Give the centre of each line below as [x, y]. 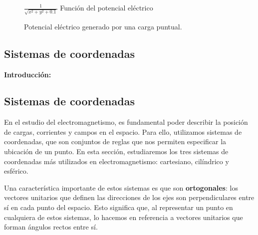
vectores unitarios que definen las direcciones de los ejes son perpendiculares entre [129, 197]
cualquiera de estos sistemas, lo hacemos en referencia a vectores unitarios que [124, 217]
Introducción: [28, 74]
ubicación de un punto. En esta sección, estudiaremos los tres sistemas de [116, 151]
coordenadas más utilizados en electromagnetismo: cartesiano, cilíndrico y [117, 161]
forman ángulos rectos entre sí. [51, 227]
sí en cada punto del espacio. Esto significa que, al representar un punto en [119, 207]
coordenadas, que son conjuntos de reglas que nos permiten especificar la [115, 141]
